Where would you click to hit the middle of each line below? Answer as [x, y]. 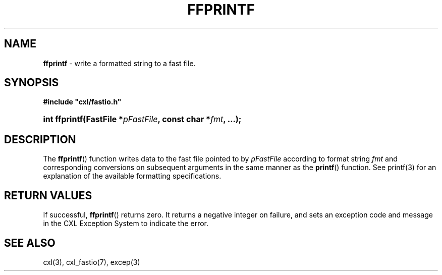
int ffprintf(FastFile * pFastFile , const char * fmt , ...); [142, 119]
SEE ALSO [30, 243]
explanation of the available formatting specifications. [132, 176]
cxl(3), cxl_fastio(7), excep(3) [92, 262]
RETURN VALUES [48, 195]
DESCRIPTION [40, 139]
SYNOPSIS [32, 83]
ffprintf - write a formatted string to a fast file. [119, 63]
